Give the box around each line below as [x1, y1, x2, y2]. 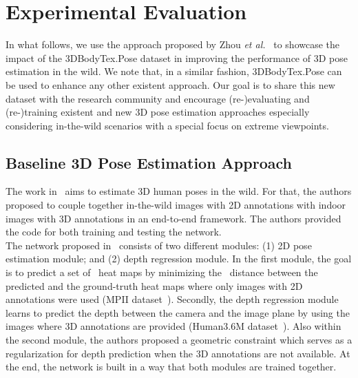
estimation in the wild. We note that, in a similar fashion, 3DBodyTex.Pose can [6, 64, 342, 78]
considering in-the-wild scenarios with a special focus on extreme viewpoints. [6, 118, 329, 132]
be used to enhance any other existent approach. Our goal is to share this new [6, 77, 335, 92]
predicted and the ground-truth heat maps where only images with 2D [6, 278, 303, 293]
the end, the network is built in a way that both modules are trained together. [6, 359, 337, 374]
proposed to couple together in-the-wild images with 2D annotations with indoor [6, 198, 346, 212]
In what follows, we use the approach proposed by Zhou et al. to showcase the [6, 37, 340, 52]
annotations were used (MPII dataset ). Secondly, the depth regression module [6, 292, 339, 306]
